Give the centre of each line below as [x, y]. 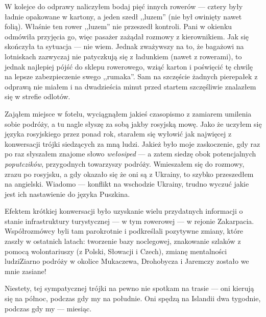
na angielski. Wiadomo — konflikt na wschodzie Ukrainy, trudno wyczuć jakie [127, 184]
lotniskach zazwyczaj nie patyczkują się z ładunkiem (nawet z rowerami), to [123, 56]
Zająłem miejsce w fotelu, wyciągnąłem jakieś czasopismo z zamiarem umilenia [128, 113]
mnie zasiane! [26, 271]
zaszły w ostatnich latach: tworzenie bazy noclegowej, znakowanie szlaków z [123, 241]
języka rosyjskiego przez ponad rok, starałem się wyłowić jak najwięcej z [118, 134]
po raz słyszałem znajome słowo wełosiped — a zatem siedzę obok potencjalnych [130, 154]
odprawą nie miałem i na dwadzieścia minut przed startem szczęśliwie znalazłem [130, 86]
